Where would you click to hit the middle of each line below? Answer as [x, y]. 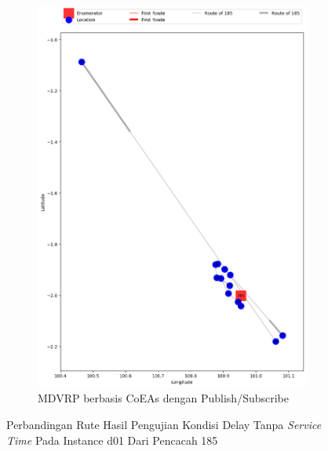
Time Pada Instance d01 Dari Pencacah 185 [112, 440]
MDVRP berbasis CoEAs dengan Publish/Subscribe [163, 398]
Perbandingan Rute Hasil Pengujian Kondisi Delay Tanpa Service [164, 425]
